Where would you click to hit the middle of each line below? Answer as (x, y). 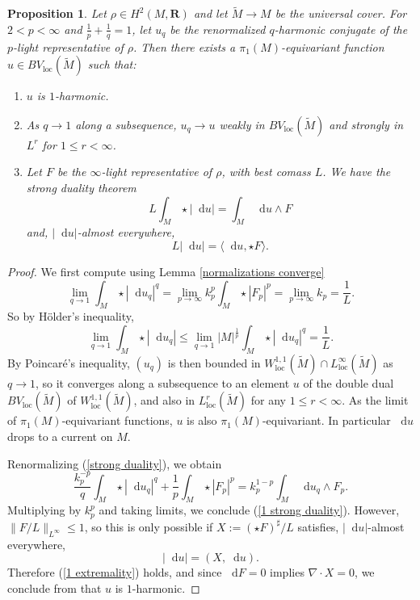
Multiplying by (44, 510)
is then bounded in (214, 362)
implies (287, 572)
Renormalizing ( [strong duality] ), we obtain (115, 463)
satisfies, (318, 526)
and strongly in (366, 124)
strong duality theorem (81, 188)
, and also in (164, 400)
